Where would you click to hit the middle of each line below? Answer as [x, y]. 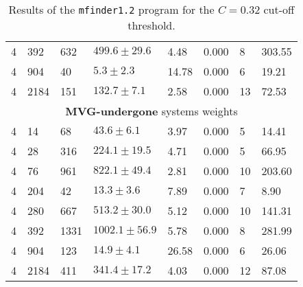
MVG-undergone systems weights [151, 111]
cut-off [279, 9]
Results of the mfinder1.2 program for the [111, 9]
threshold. [151, 25]
